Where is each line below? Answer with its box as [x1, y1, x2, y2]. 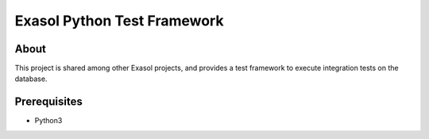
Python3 [34, 116, 63, 125]
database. [14, 74, 48, 83]
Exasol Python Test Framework [14, 12, 224, 29]
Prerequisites [14, 95, 83, 109]
